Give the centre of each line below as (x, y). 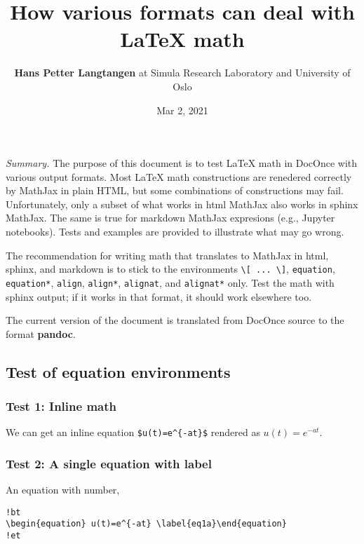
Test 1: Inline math (61, 406)
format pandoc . (41, 333)
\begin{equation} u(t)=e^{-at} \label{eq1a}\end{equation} (146, 524)
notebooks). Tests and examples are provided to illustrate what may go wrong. (175, 232)
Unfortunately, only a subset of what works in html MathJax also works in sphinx (182, 204)
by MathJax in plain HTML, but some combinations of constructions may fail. (175, 190)
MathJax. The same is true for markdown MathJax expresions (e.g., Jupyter (170, 218)
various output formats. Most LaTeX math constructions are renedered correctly (179, 176)
